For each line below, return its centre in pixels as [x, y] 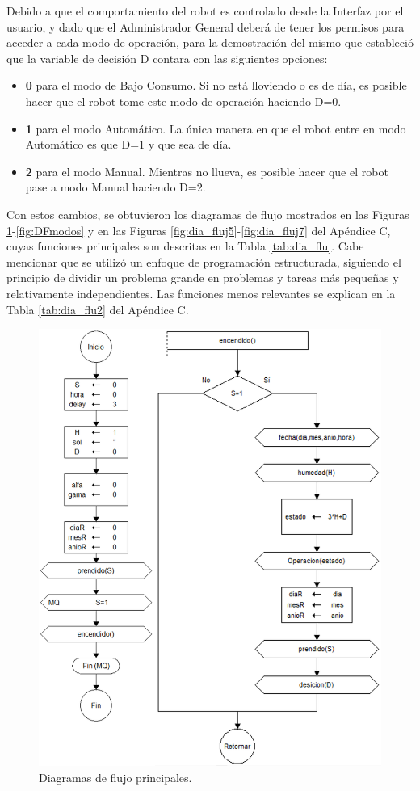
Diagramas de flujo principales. [115, 778]
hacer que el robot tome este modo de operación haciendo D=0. [183, 101]
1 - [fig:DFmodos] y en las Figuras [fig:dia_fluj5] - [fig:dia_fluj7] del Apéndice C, [199, 230]
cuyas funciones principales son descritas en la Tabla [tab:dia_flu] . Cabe [185, 246]
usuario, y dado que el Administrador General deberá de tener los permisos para [206, 26]
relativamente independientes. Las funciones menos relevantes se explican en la [201, 293]
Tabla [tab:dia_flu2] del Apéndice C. [98, 309]
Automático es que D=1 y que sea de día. [128, 144]
